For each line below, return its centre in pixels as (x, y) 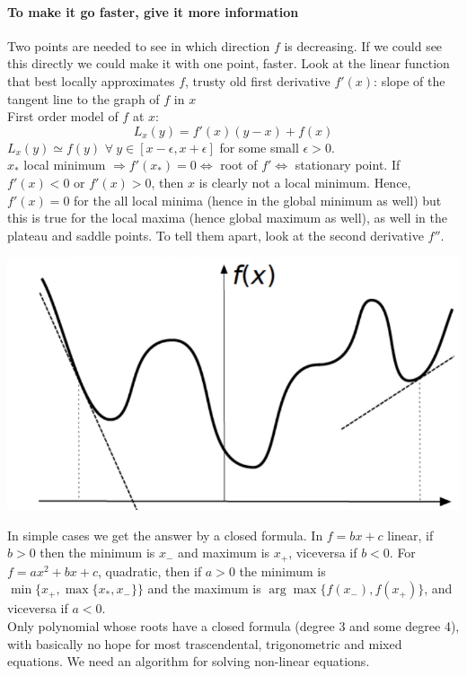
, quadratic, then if (150, 571)
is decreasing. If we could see (363, 45)
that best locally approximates (91, 80)
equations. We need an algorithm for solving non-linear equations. (189, 661)
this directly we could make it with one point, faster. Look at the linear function (229, 63)
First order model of (63, 116)
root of (239, 165)
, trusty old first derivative (258, 80)
